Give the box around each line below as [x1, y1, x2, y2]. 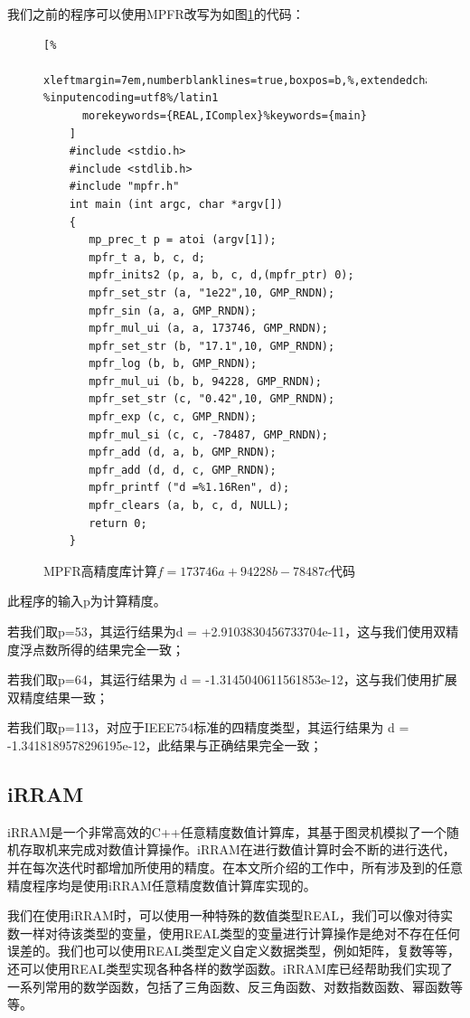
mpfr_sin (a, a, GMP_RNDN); [89, 304, 258, 317]
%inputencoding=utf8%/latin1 [43, 91, 219, 105]
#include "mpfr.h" [69, 180, 180, 193]
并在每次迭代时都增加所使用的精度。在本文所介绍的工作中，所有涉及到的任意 [7, 857, 463, 876]
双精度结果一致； [7, 687, 108, 706]
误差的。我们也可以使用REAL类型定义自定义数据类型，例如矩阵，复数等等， [7, 941, 461, 960]
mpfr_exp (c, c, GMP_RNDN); [89, 410, 258, 424]
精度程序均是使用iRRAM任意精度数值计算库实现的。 [7, 875, 316, 894]
